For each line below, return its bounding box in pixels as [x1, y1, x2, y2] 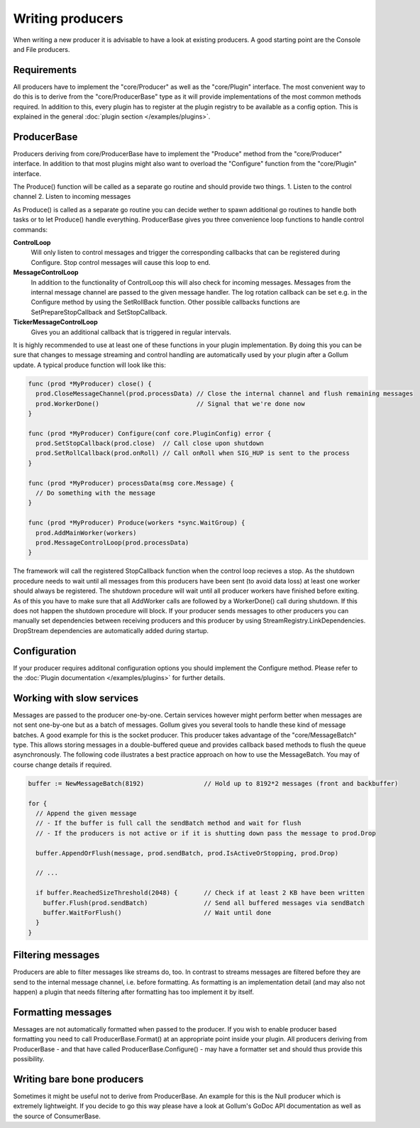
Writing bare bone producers [13, 1073, 144, 1085]
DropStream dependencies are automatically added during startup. [13, 626, 209, 635]
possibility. [13, 1055, 45, 1063]
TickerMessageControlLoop [13, 318, 99, 327]
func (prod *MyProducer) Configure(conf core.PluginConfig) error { [28, 429, 272, 437]
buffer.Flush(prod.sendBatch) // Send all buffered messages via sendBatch [43, 899, 365, 907]
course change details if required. [13, 760, 112, 769]
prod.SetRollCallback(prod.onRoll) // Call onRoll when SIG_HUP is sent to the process [35, 449, 350, 457]
